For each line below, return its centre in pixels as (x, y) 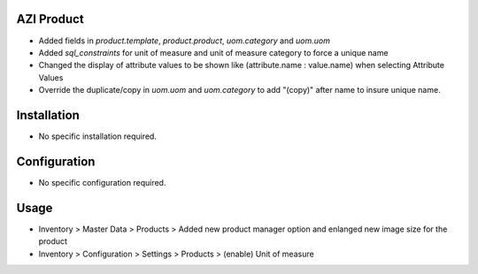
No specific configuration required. (102, 182)
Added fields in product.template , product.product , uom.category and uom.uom (185, 41)
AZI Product (50, 19)
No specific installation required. (97, 136)
